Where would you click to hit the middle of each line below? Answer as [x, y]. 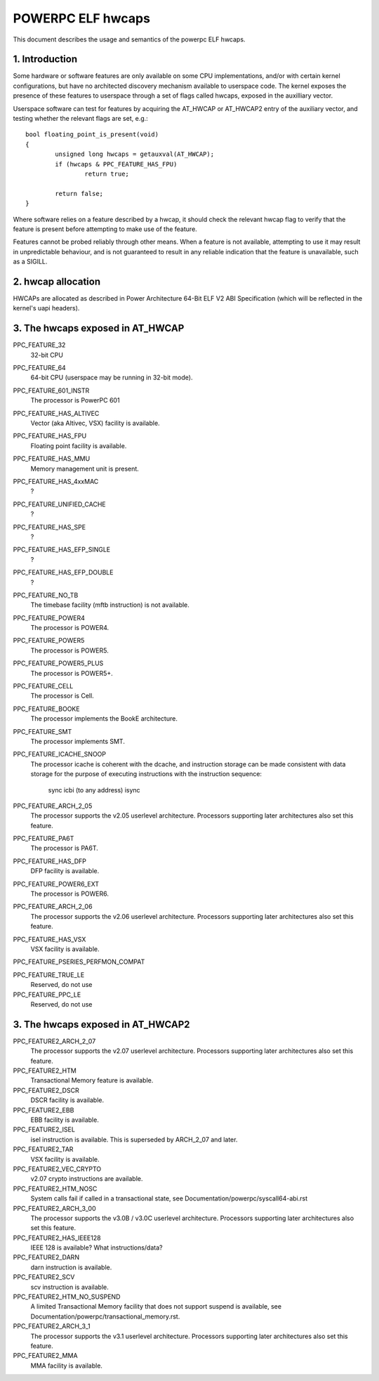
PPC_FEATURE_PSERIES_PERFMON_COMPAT [79, 962]
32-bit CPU [47, 355]
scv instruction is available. [69, 1287]
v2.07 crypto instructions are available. [87, 1179]
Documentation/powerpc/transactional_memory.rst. [105, 1316]
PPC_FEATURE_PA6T [44, 839]
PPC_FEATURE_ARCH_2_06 [53, 907]
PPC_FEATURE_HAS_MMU [52, 459]
